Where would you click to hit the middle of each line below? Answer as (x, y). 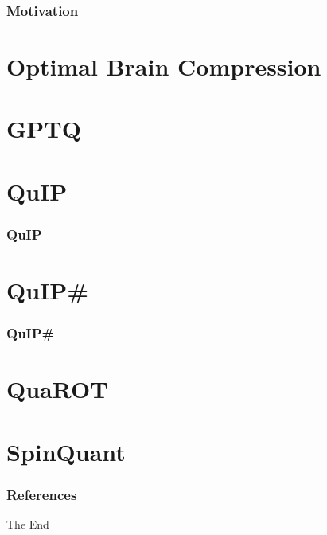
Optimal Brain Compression (164, 66)
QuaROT (57, 389)
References (42, 494)
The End (28, 524)
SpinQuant (66, 451)
